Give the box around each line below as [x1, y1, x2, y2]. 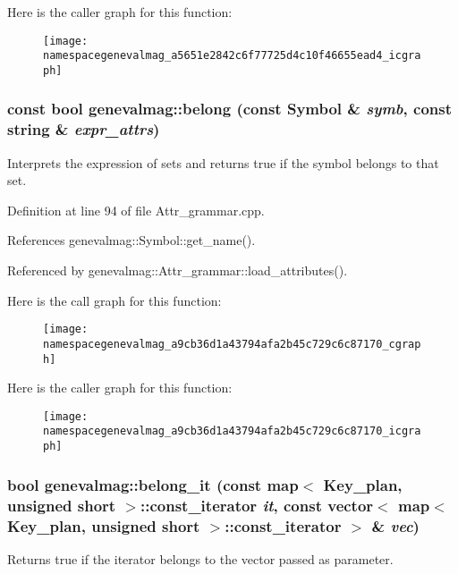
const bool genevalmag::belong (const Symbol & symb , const [7, 97, 452, 120]
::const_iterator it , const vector [140, 494, 374, 516]
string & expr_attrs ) [7, 118, 160, 140]
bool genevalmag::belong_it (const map [7, 473, 299, 495]
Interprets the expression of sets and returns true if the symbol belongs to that [7, 153, 439, 172]
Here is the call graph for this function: [7, 291, 222, 309]
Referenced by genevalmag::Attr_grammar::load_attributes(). [7, 261, 348, 280]
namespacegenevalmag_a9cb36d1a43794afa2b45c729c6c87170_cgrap [43, 337, 421, 350]
